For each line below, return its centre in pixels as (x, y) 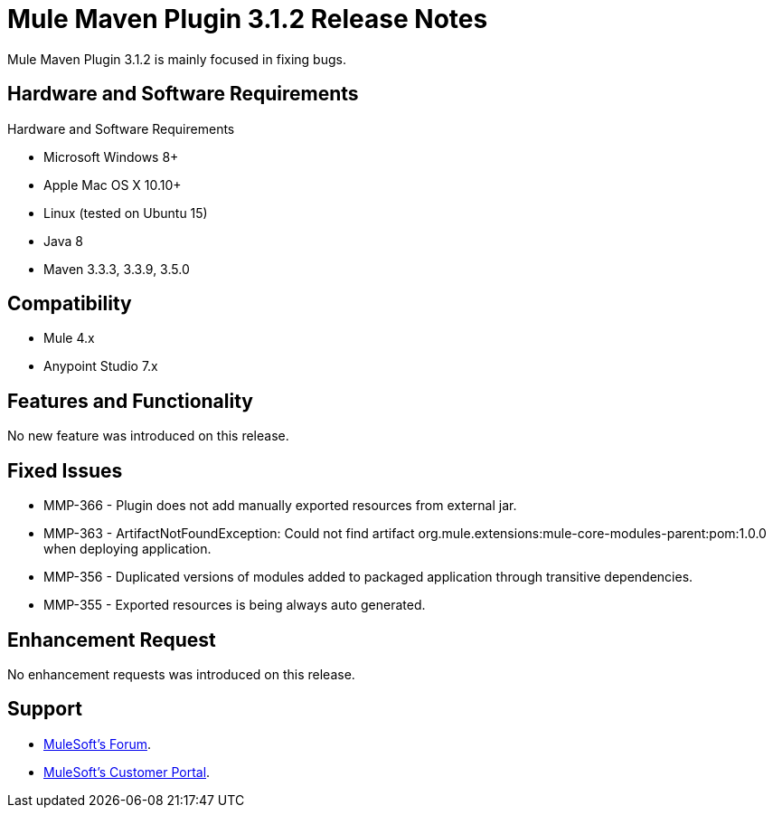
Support (45, 709)
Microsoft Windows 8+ (111, 156)
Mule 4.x (69, 338)
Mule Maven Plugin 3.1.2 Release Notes (248, 19)
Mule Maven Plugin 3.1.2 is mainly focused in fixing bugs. (177, 59)
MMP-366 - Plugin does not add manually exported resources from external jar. (280, 506)
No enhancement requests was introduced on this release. (181, 674)
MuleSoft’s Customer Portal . (127, 772)
